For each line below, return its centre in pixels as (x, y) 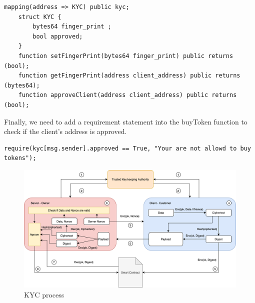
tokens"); (20, 158)
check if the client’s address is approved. (65, 131)
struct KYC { (40, 17)
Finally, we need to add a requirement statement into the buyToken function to (126, 121)
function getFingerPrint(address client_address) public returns (129, 76)
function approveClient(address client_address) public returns (127, 95)
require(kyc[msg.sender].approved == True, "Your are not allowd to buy (127, 148)
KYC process (44, 294)
